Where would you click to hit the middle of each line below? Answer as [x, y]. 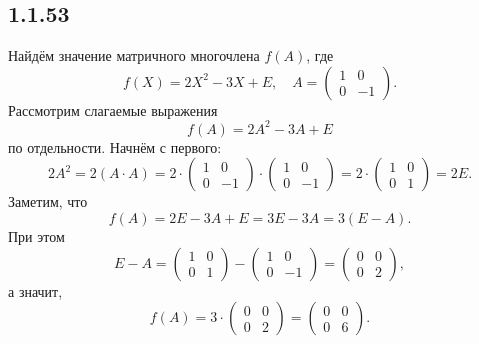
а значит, [35, 290]
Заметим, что [48, 201]
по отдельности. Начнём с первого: [115, 146]
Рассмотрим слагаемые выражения [113, 109]
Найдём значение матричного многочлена [134, 55]
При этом [36, 236]
